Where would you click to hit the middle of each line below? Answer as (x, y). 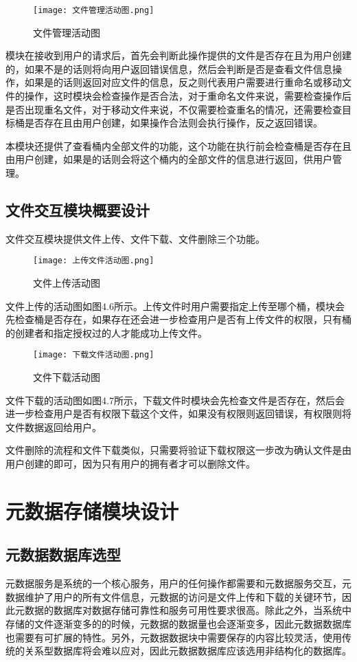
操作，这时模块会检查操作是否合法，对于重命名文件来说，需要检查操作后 (188, 96)
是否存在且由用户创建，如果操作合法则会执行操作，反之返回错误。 (173, 123)
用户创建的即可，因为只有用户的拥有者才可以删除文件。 (130, 464)
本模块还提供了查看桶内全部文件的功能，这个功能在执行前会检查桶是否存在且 (178, 145)
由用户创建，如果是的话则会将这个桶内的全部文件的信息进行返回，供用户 (169, 159)
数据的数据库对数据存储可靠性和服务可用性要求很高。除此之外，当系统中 (188, 610)
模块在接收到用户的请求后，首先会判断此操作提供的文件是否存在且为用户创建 (178, 55)
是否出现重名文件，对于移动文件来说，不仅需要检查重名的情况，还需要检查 (174, 109)
